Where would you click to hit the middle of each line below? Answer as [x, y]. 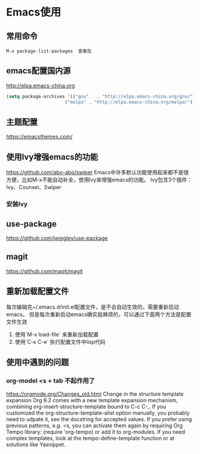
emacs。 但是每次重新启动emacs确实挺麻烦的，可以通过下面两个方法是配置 [99, 314]
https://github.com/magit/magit [45, 271]
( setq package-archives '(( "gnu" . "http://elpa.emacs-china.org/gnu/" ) [101, 96]
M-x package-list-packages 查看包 [49, 51]
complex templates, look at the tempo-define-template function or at [90, 439]
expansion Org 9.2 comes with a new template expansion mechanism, [92, 400]
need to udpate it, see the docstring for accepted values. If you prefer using [99, 419]
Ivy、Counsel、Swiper [34, 187]
